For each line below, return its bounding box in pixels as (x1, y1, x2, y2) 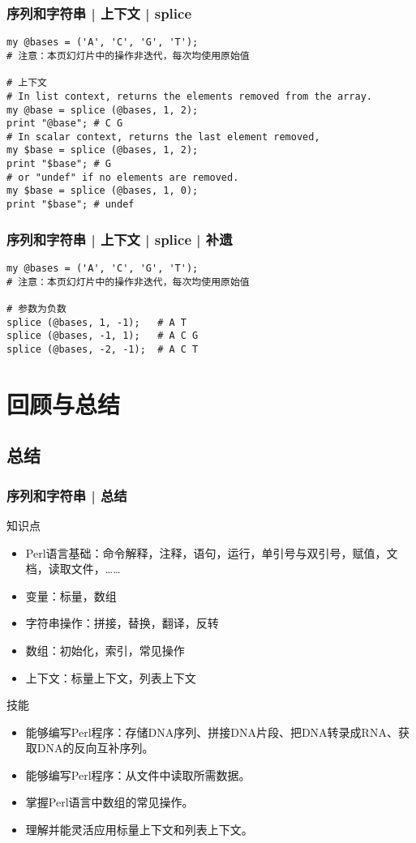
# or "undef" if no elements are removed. (6, 171, 239, 183)
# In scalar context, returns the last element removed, (6, 131, 320, 143)
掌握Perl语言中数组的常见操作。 (25, 794, 194, 811)
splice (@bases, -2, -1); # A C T (6, 343, 199, 355)
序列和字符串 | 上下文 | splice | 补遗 (6, 229, 233, 249)
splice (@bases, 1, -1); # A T (6, 316, 187, 328)
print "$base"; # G (6, 158, 111, 170)
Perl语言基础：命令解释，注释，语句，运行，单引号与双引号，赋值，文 (25, 544, 398, 561)
